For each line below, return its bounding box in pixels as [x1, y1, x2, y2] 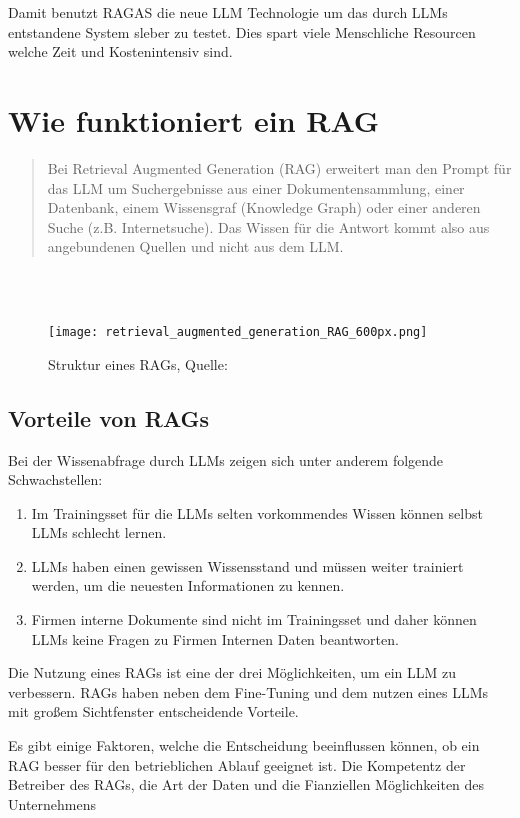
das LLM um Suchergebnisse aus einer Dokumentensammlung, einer [47, 177, 465, 198]
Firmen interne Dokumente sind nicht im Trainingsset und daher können [31, 609, 477, 630]
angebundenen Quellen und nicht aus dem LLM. [47, 236, 344, 257]
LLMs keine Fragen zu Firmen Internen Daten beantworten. [31, 628, 399, 649]
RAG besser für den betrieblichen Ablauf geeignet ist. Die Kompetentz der [8, 754, 466, 775]
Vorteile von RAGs [8, 402, 210, 433]
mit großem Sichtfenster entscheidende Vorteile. [8, 701, 299, 722]
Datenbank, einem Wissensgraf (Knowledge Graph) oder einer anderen [47, 197, 481, 218]
